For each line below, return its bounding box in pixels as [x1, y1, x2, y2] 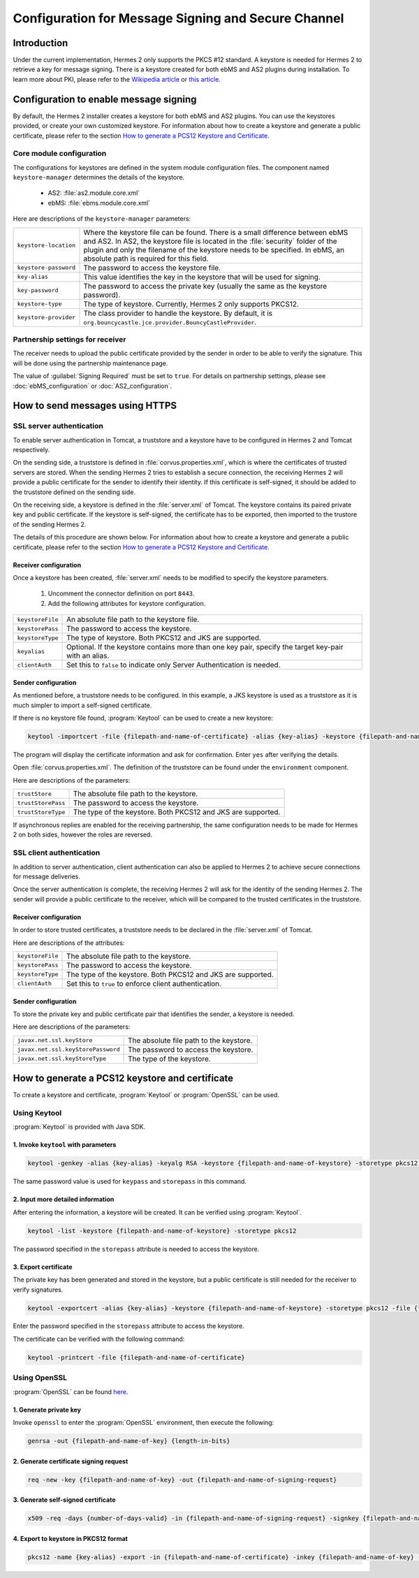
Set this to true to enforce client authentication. [66, 978, 222, 988]
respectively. [13, 446, 50, 454]
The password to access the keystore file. [83, 263, 221, 273]
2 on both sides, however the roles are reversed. [13, 830, 153, 839]
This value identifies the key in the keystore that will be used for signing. [83, 272, 321, 282]
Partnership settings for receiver [13, 335, 126, 344]
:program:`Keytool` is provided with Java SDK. [13, 1122, 146, 1131]
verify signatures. [13, 1285, 64, 1294]
